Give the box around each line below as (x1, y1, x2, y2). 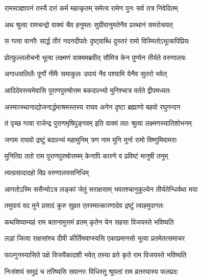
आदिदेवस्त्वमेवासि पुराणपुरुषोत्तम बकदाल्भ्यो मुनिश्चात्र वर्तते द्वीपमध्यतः (4, 85, 171, 95)
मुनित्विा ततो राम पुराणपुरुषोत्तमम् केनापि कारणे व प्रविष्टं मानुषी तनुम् (4, 151, 168, 161)
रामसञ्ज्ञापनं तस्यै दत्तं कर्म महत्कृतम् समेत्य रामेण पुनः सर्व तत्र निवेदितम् (4, 3, 178, 13)
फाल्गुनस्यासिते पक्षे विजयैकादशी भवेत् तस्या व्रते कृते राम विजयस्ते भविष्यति (4, 249, 187, 259)
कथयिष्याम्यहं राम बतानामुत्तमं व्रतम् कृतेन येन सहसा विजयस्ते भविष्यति (4, 216, 174, 227)
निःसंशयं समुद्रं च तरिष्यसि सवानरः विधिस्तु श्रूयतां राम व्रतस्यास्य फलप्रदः (4, 266, 178, 276)
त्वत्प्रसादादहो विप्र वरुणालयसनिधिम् (4, 167, 89, 177)
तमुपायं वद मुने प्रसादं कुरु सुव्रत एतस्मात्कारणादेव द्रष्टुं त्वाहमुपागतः (4, 200, 164, 210)
